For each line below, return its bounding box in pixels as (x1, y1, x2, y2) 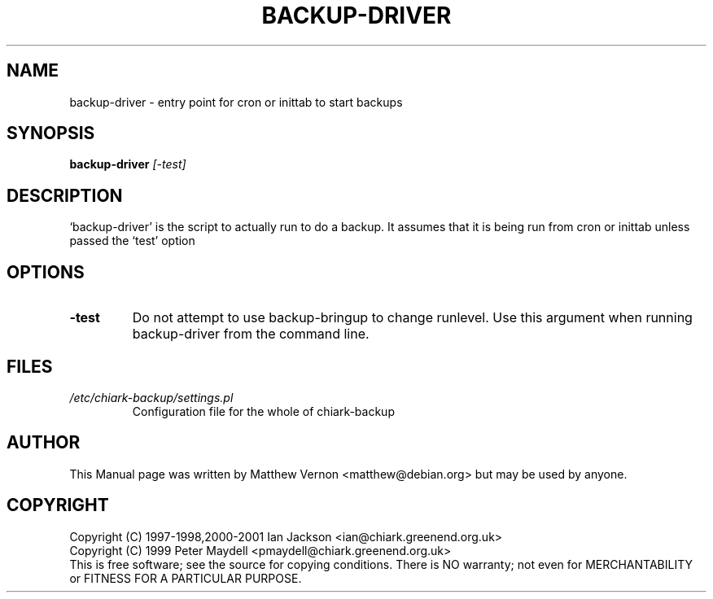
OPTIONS (7, 261, 85, 282)
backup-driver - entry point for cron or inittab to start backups (69, 94, 403, 109)
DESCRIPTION (7, 185, 123, 206)
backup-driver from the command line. (132, 326, 370, 343)
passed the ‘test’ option (69, 234, 195, 248)
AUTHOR (7, 432, 81, 453)
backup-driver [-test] (69, 157, 186, 172)
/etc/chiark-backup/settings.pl (69, 390, 234, 404)
